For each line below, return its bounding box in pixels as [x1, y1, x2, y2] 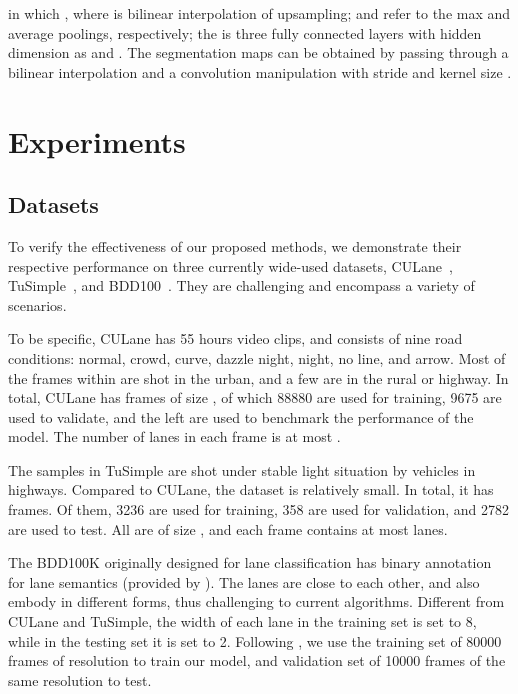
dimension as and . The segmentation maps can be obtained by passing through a [8, 42, 509, 63]
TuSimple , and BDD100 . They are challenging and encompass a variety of [8, 275, 475, 296]
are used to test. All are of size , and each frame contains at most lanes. [8, 518, 448, 539]
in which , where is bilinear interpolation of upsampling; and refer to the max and [8, 3, 511, 23]
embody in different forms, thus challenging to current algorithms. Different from [8, 591, 505, 612]
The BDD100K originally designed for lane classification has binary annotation [8, 552, 492, 573]
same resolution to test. [8, 669, 152, 690]
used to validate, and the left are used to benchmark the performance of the [8, 406, 474, 427]
